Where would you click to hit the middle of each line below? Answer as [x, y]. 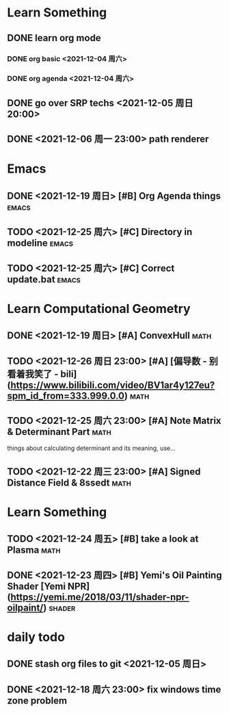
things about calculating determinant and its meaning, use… [91, 448]
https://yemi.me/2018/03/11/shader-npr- [99, 597]
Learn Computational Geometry [99, 309]
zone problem [37, 700]
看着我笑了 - [33, 374]
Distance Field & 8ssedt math [69, 483]
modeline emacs [40, 243]
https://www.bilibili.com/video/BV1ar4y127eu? [112, 385]
